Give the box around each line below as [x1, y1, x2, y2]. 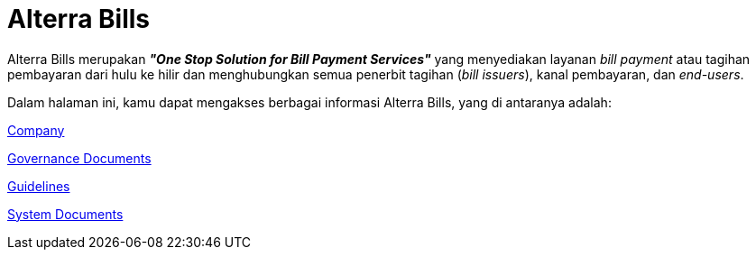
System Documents [7, 206, 124, 222]
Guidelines [7, 178, 70, 194]
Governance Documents [7, 150, 152, 166]
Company [7, 122, 65, 138]
